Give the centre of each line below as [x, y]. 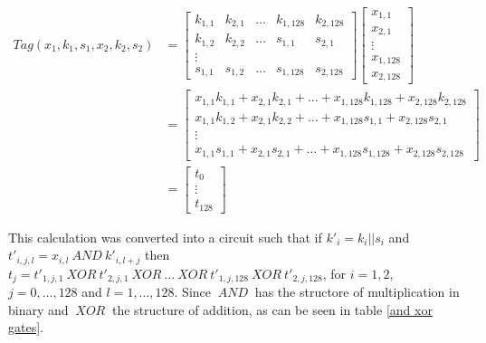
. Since [193, 292]
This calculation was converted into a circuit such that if [165, 237]
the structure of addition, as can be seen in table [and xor [272, 309]
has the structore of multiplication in [357, 292]
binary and [38, 309]
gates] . [26, 327]
